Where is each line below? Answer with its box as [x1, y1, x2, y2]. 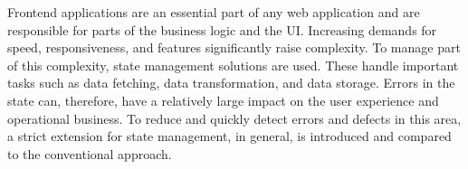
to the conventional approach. [7, 144, 172, 163]
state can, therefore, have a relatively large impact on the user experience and [7, 90, 439, 109]
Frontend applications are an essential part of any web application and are [7, 3, 420, 21]
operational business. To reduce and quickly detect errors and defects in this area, [7, 108, 462, 127]
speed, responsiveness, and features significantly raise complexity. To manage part [7, 38, 461, 57]
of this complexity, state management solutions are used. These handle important [7, 55, 459, 74]
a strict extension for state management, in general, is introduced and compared [7, 127, 452, 146]
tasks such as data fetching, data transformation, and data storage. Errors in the [7, 73, 455, 92]
